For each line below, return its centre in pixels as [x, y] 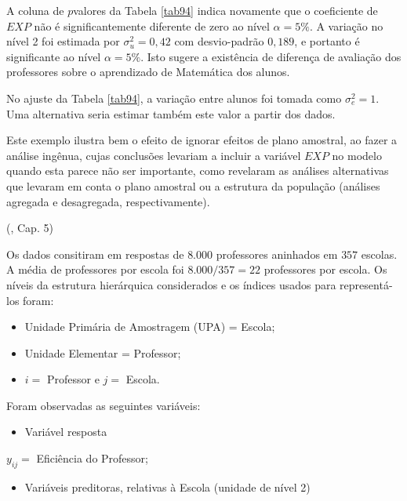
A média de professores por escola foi [95, 269]
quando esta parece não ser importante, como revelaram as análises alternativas [198, 171]
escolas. [379, 254]
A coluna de [35, 10]
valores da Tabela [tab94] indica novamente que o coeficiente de [225, 10]
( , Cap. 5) [30, 228]
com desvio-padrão [219, 41]
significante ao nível [54, 56]
